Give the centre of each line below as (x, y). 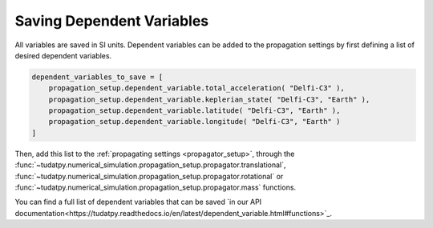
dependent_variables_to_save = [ (97, 77)
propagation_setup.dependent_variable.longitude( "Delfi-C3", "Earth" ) (194, 122)
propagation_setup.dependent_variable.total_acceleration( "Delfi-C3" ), (196, 88)
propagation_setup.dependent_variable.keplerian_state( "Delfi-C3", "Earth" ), (209, 99)
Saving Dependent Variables (112, 21)
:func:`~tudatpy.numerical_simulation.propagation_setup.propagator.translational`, (150, 165)
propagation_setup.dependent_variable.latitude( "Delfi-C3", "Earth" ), (194, 111)
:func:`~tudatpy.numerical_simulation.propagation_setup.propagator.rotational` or (149, 176)
